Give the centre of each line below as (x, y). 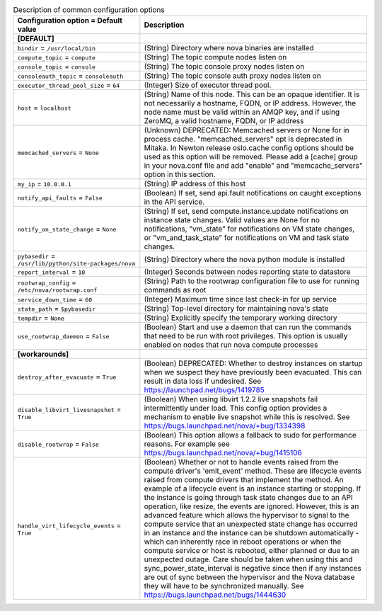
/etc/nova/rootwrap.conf (57, 290)
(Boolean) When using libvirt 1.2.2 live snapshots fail (231, 399)
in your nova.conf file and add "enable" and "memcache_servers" (253, 166)
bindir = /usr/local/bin (56, 48)
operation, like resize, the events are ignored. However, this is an (251, 506)
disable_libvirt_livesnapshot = (69, 409)
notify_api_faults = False (60, 198)
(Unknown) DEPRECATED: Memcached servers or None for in (247, 130)
